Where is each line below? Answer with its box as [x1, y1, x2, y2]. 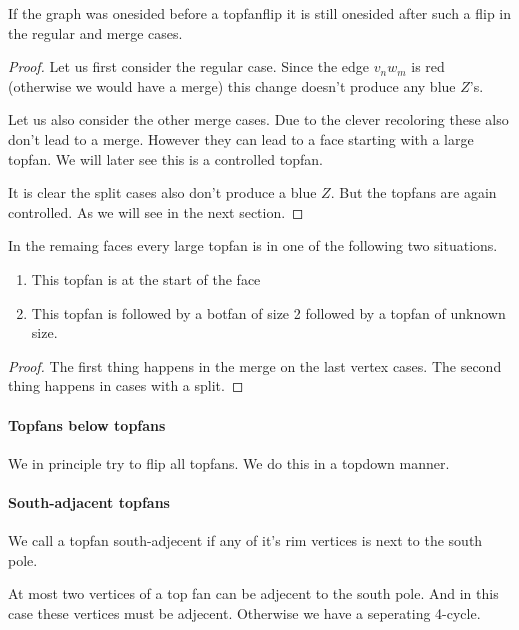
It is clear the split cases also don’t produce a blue [8, 182, 317, 203]
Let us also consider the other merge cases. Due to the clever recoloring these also [8, 109, 509, 130]
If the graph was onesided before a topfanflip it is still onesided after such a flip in [8, 3, 512, 23]
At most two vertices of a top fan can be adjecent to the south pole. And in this [8, 583, 499, 604]
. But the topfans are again [330, 182, 497, 203]
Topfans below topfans [8, 414, 166, 435]
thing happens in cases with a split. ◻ [8, 375, 244, 396]
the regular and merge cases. [8, 22, 183, 43]
